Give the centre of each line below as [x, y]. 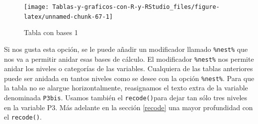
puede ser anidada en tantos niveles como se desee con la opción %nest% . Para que [129, 78]
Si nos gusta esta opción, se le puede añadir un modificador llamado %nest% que [126, 49]
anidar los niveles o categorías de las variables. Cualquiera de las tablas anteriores [129, 68]
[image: [37, 7]
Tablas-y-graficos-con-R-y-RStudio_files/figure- [136, 7]
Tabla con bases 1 [51, 32]
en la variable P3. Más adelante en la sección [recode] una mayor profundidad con [129, 107]
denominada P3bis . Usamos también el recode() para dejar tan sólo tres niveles [126, 98]
